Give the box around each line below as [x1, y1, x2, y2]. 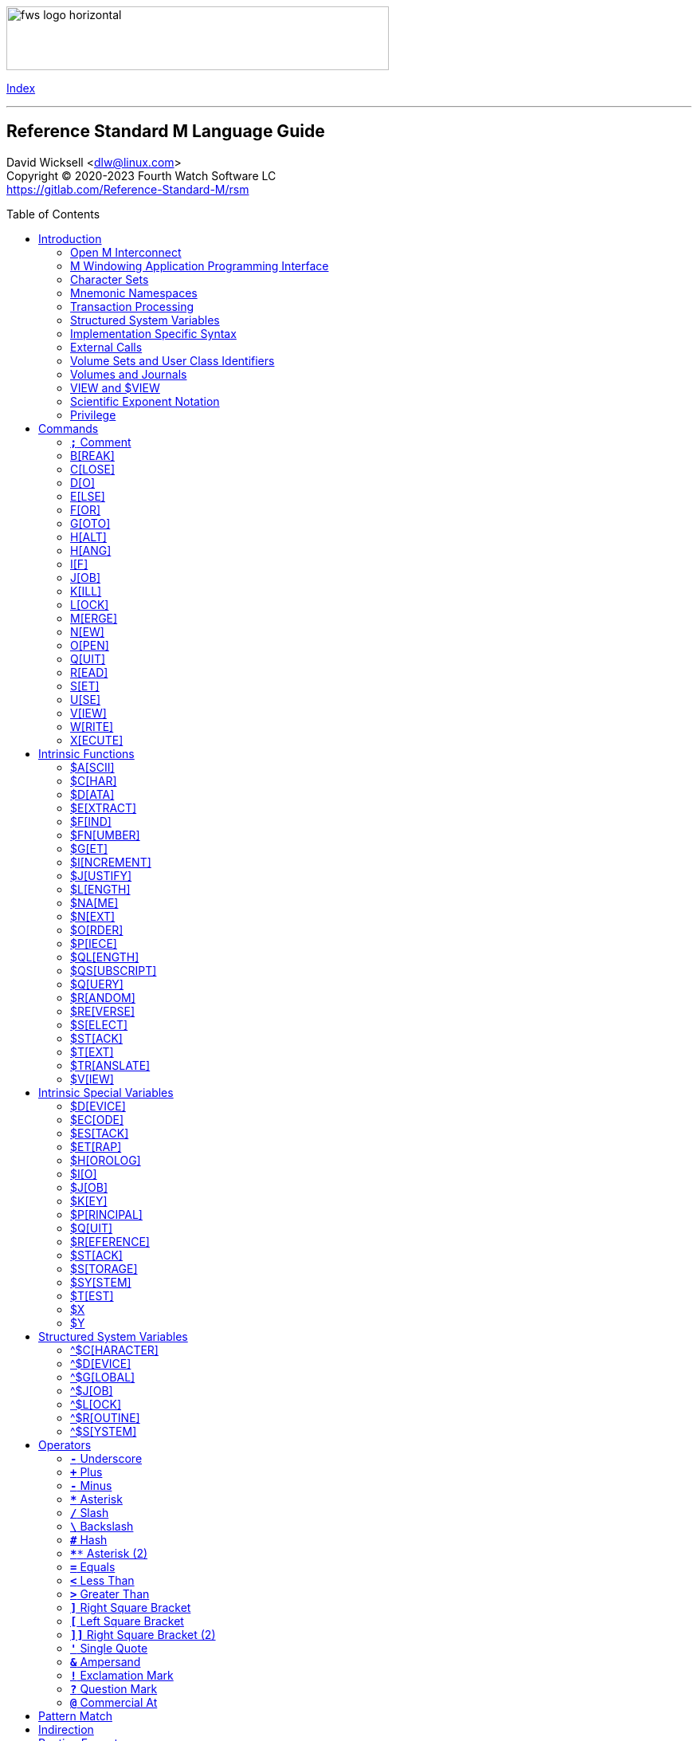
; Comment [70, 434, 131, 449]
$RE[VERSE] [70, 1004, 135, 1018]
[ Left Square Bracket [70, 1613, 184, 1628]
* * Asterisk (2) [70, 1546, 148, 1560]
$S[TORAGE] [70, 1261, 138, 1275]
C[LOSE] [70, 462, 116, 476]
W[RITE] [70, 719, 114, 733]
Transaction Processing [70, 299, 194, 313]
